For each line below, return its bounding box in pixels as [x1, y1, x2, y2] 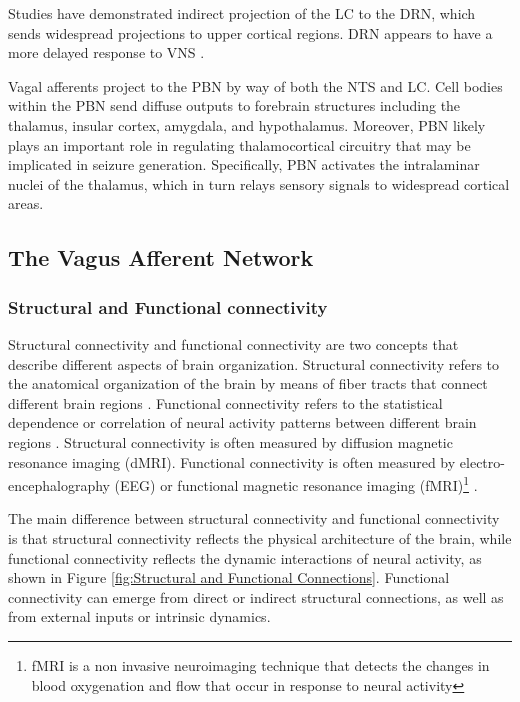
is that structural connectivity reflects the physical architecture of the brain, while [8, 527, 512, 548]
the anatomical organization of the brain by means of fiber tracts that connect [8, 373, 488, 394]
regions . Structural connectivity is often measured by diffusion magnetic [8, 431, 453, 452]
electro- [459, 451, 505, 472]
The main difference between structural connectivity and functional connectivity [8, 508, 500, 529]
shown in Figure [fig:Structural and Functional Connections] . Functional [8, 567, 450, 588]
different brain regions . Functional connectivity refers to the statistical [8, 392, 443, 413]
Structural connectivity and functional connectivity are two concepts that [8, 333, 459, 354]
